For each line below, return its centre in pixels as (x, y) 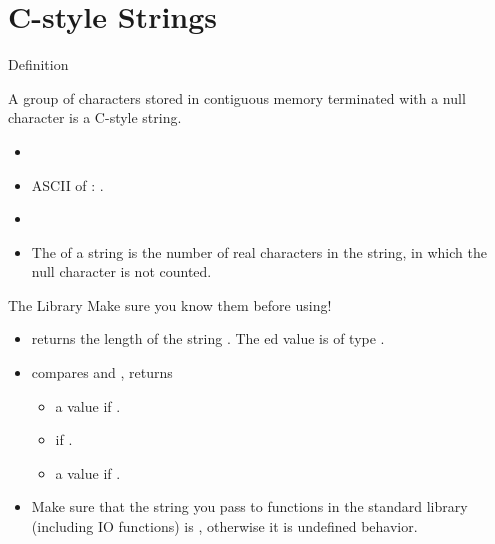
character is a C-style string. (95, 117)
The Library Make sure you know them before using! (170, 304)
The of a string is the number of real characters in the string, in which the (259, 251)
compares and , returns (102, 372)
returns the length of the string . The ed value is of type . (208, 338)
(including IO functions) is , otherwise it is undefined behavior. (224, 526)
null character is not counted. (121, 271)
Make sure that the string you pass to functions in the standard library (249, 506)
